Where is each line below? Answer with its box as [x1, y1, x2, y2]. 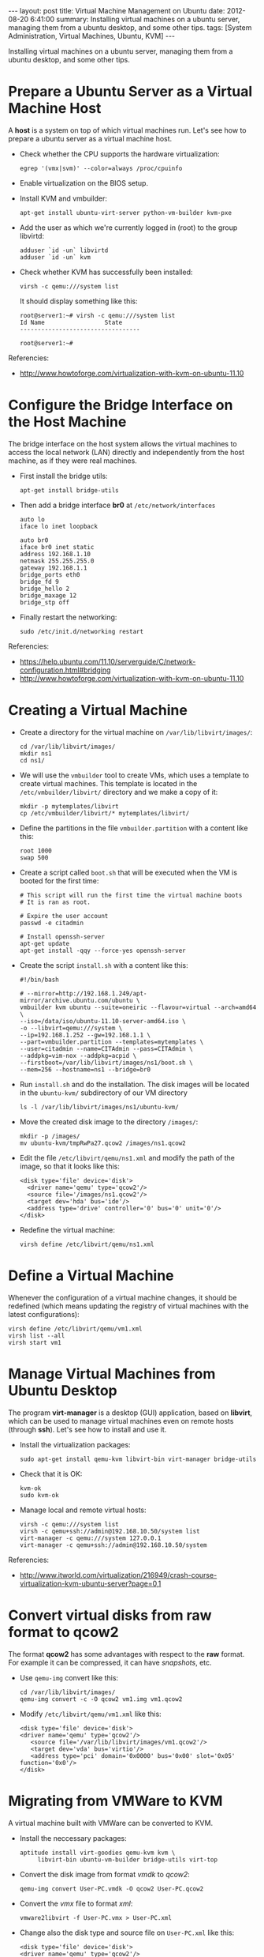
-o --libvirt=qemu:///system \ [19, 1024, 123, 1032]
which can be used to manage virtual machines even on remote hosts [8, 1416, 234, 1425]
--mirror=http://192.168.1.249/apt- [27, 989, 147, 997]
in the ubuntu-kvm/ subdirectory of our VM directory [19, 1088, 188, 1097]
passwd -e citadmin [19, 919, 84, 927]
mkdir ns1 [19, 749, 53, 758]
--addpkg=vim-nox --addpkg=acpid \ [19, 1052, 137, 1059]
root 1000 [19, 847, 53, 855]
